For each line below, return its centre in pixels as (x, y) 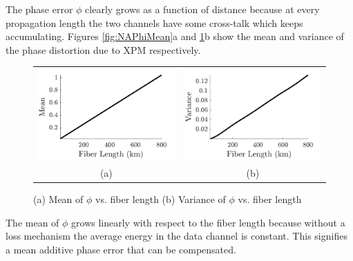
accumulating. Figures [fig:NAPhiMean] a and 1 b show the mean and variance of (175, 36)
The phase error (39, 9)
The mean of (32, 222)
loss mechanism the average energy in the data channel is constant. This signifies (176, 236)
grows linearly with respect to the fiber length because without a (208, 222)
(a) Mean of (58, 199)
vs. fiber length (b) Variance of (161, 199)
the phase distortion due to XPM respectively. (103, 49)
